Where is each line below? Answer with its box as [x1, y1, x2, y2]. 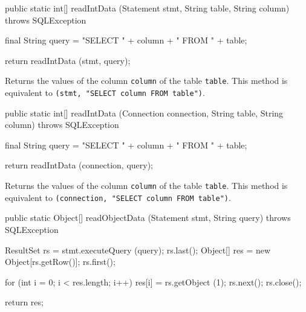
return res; [5, 296, 44, 308]
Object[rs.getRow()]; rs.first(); [5, 255, 116, 268]
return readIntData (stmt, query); [5, 54, 131, 66]
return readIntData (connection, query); [5, 159, 153, 171]
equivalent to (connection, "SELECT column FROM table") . [5, 191, 231, 203]
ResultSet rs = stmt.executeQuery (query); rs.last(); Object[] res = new [5, 243, 271, 256]
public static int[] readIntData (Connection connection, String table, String [5, 106, 284, 119]
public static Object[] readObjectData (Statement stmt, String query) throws [5, 211, 291, 224]
